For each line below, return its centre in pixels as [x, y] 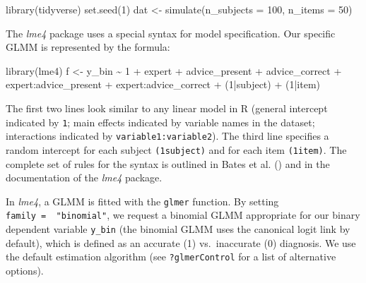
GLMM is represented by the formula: [88, 47]
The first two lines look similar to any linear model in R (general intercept [167, 108]
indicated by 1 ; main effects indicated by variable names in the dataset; [160, 122]
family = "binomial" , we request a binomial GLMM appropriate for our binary [183, 215]
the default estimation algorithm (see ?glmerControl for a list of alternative [171, 257]
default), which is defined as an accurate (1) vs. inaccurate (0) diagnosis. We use [181, 242]
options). [25, 270]
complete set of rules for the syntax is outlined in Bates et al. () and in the [168, 163]
